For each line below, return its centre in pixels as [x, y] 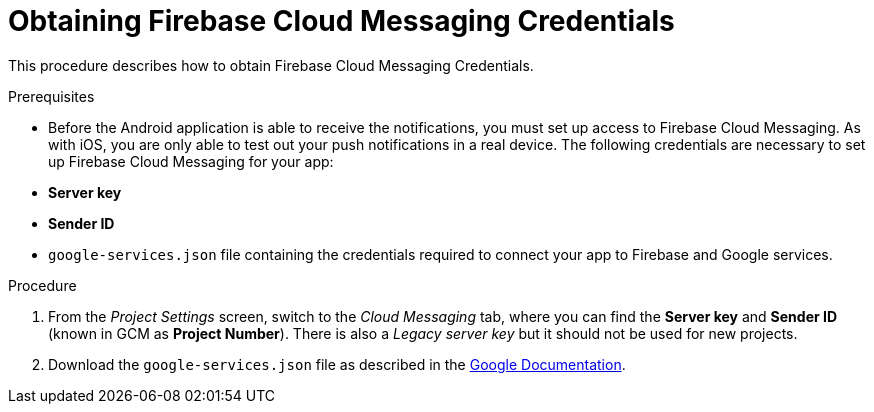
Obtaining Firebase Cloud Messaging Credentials [341, 21]
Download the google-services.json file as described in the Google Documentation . [337, 364]
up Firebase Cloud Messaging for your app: [191, 161]
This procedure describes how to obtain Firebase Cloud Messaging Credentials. [271, 65]
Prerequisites [51, 96]
